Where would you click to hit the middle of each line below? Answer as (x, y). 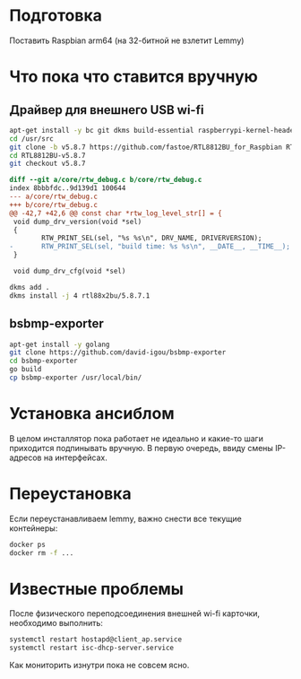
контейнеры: (34, 528)
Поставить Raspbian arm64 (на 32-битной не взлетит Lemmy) (127, 40)
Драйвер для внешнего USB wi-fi (107, 110)
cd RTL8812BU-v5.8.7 (48, 155)
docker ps (28, 544)
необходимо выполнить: (56, 623)
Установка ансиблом (92, 414)
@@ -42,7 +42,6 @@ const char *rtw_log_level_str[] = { (116, 213)
